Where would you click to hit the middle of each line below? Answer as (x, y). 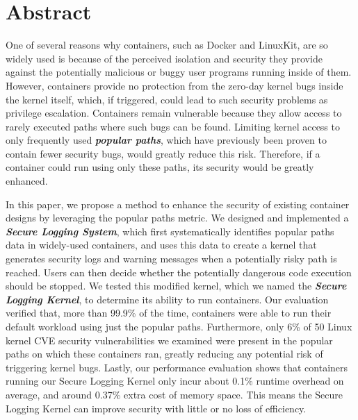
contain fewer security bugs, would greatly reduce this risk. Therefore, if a (163, 153)
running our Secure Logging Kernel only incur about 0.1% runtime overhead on (175, 381)
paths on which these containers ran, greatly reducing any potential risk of (164, 354)
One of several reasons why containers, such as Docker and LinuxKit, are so (167, 45)
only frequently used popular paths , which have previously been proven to (166, 140)
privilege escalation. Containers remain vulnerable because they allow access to (174, 113)
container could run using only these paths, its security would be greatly (160, 167)
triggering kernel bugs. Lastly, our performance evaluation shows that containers (177, 367)
